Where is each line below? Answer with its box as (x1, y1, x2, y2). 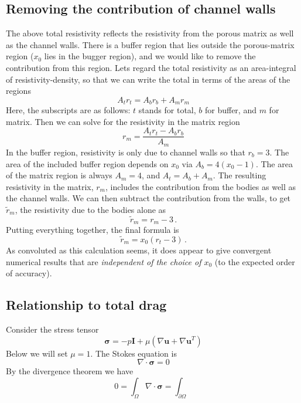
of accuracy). (6, 267, 52, 279)
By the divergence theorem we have (6, 365, 134, 377)
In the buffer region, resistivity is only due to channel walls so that (6, 145, 245, 158)
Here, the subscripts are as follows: (6, 104, 131, 116)
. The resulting (213, 169, 266, 181)
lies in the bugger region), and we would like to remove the (44, 50, 256, 62)
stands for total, (138, 104, 196, 116)
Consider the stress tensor (6, 323, 99, 335)
